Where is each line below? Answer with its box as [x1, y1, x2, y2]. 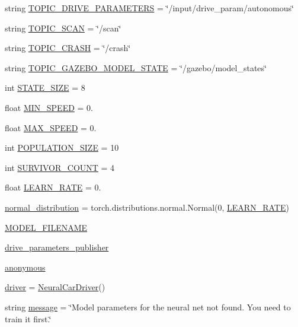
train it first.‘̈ [5, 312, 52, 325]
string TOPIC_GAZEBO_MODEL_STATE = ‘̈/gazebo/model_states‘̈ [5, 61, 267, 74]
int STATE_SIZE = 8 [5, 81, 85, 94]
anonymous [5, 261, 46, 273]
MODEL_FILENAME [5, 221, 88, 233]
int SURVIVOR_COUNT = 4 [5, 161, 115, 173]
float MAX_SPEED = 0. [5, 121, 97, 134]
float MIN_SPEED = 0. [5, 101, 93, 113]
